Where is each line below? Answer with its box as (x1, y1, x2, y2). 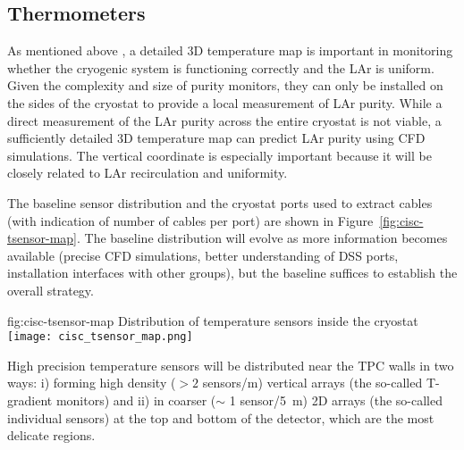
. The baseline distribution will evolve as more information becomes (76, 229, 448, 247)
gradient (7, 390, 53, 409)
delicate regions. (7, 426, 96, 445)
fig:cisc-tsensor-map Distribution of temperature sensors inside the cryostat (7, 311, 418, 329)
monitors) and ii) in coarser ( (55, 390, 216, 409)
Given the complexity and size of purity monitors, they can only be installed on (7, 76, 443, 95)
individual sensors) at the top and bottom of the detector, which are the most (7, 408, 434, 427)
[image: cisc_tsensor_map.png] (7, 330, 193, 344)
